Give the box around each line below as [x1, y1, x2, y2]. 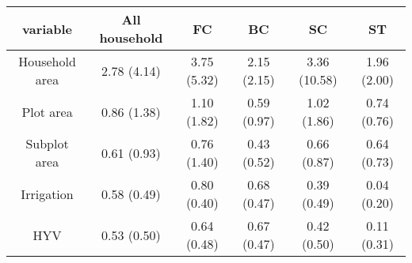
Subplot [25, 134, 69, 152]
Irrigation [21, 184, 74, 203]
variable [22, 19, 73, 38]
